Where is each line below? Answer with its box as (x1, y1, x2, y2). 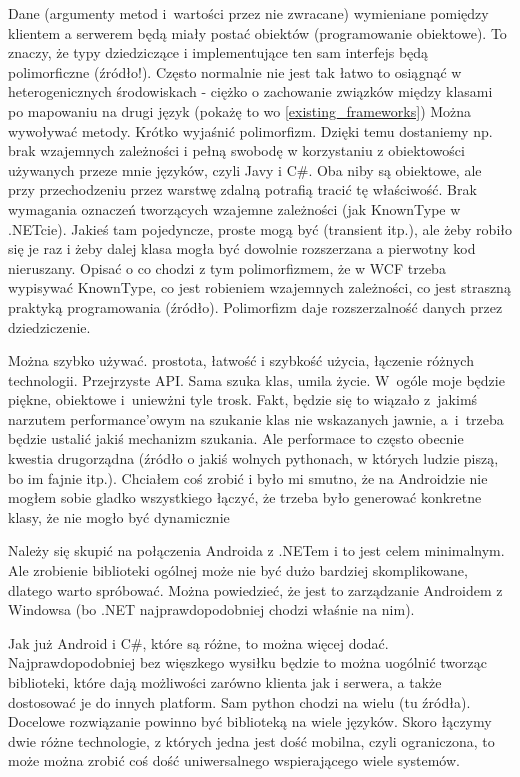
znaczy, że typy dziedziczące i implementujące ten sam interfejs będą (8, 42, 429, 63)
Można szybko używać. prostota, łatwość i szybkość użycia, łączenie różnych (8, 350, 474, 371)
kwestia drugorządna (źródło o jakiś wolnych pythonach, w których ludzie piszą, (8, 448, 499, 469)
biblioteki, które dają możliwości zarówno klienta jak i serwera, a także (8, 672, 442, 692)
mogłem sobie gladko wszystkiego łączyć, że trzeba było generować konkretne (8, 487, 482, 508)
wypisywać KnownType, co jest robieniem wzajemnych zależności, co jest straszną (8, 277, 511, 298)
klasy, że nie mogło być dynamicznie (8, 506, 230, 527)
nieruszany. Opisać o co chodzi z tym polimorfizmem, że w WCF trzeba (8, 257, 446, 278)
